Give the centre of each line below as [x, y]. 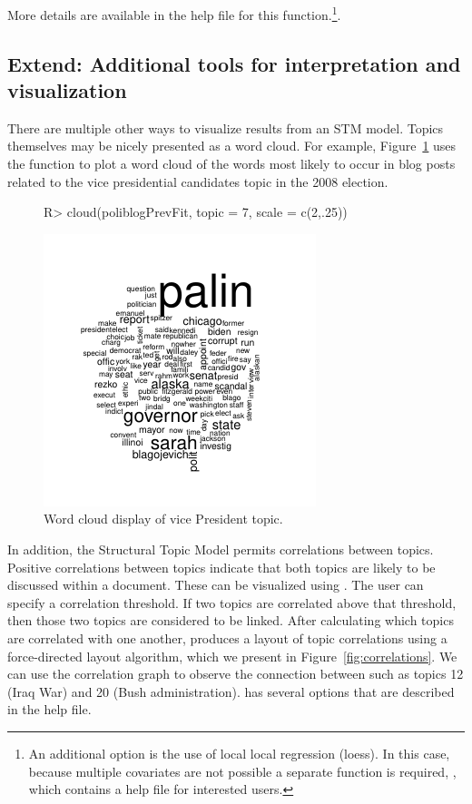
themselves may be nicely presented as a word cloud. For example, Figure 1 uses [232, 146]
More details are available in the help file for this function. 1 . [174, 13]
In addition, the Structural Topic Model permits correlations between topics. [221, 549]
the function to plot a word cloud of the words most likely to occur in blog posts [231, 164]
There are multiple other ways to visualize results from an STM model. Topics [226, 127]
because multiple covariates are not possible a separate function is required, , [242, 771]
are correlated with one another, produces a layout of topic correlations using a [227, 637]
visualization [67, 90]
